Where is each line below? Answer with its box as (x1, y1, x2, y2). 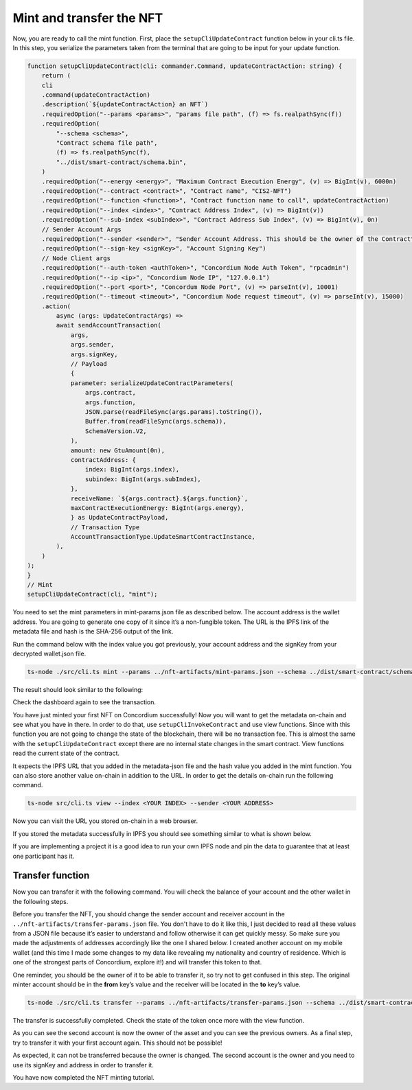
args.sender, (70, 340, 115, 349)
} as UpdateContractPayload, (70, 513, 169, 522)
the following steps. (12, 897, 69, 905)
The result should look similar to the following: (12, 685, 144, 693)
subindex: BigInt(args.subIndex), (84, 475, 202, 483)
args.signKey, (70, 350, 118, 358)
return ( (41, 72, 71, 80)
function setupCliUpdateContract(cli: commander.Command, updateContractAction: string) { (27, 62, 343, 70)
